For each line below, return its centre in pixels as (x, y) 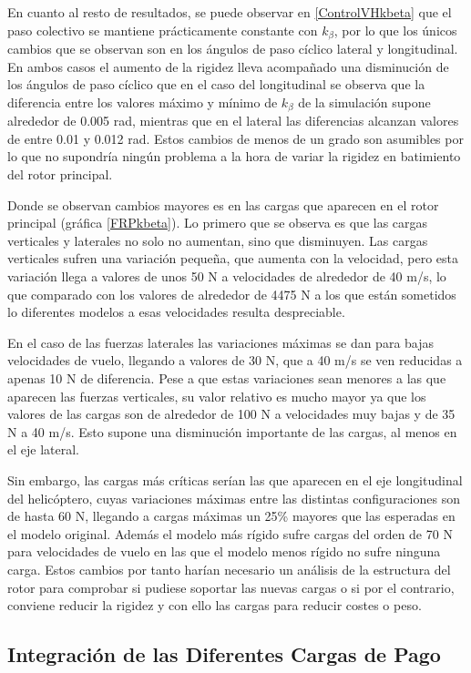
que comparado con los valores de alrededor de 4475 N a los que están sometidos (232, 294)
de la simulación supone (364, 102)
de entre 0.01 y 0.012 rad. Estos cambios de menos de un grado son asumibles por (235, 138)
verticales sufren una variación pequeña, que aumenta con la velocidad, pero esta (233, 258)
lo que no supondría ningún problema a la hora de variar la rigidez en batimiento (234, 156)
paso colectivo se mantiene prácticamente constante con (163, 30)
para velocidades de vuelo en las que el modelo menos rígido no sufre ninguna (224, 551)
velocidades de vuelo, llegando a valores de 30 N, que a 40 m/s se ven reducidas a (235, 360)
